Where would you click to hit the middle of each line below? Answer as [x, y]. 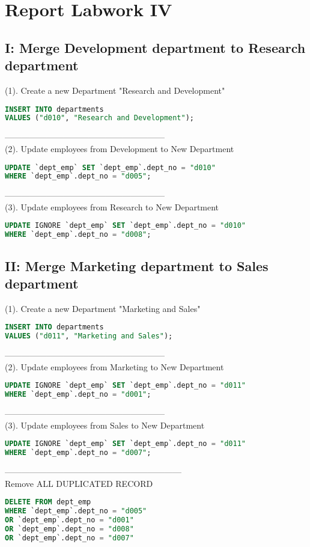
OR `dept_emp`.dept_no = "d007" [69, 538]
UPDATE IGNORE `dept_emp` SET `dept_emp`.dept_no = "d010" [125, 226]
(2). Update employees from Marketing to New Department [114, 366]
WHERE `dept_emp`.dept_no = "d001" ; [78, 395]
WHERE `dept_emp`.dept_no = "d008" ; [78, 235]
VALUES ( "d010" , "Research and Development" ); [100, 118]
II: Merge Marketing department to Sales [137, 265]
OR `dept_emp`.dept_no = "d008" [69, 529]
